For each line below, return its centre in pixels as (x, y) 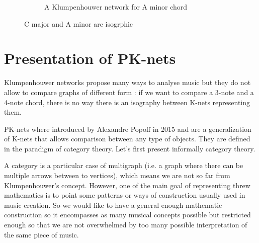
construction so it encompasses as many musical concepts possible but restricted (127, 215)
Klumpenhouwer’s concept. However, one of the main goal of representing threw (127, 185)
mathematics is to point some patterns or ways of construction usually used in (125, 195)
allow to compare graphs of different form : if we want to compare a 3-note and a (129, 92)
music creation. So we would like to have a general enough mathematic (113, 205)
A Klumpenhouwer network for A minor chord (116, 7)
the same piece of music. (41, 234)
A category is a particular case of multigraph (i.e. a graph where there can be (124, 165)
